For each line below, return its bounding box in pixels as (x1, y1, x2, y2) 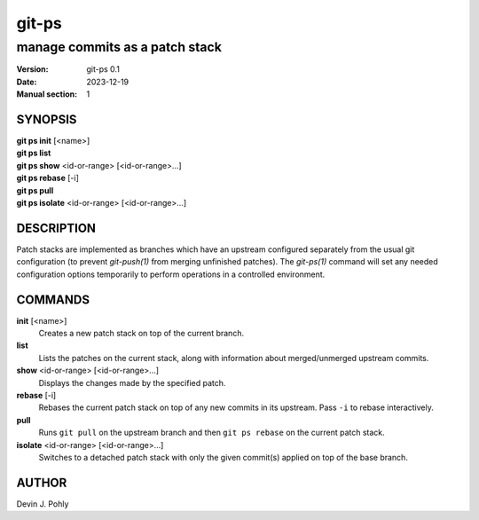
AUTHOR (16, 475, 67, 490)
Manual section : (16, 89, 78, 99)
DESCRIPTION (16, 220, 97, 235)
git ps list (16, 147, 51, 159)
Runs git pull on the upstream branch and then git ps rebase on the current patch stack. (38, 427, 385, 438)
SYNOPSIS (16, 112, 77, 127)
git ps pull (16, 185, 54, 195)
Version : (16, 64, 49, 75)
